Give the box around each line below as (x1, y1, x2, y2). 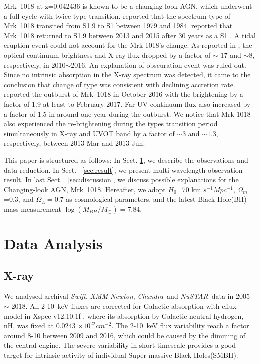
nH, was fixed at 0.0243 (4, 320, 76, 331)
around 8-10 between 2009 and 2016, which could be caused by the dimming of (4, 330, 246, 340)
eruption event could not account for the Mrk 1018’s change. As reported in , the (4, 40, 252, 50)
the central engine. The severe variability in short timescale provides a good (4, 340, 236, 350)
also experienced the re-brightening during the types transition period (4, 118, 218, 129)
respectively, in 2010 (4, 59, 66, 70)
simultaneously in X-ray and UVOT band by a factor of (4, 128, 175, 138)
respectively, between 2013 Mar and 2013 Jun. (4, 138, 145, 148)
